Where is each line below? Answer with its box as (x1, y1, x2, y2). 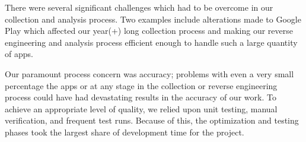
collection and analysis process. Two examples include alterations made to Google (5, 12, 301, 25)
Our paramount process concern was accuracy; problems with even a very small (5, 67, 294, 80)
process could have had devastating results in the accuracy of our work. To (5, 91, 276, 103)
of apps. (5, 48, 33, 60)
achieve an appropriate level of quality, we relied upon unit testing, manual (5, 102, 278, 115)
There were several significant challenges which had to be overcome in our (5, 1, 273, 13)
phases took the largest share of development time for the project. (5, 125, 244, 138)
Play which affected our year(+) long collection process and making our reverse (5, 24, 293, 37)
